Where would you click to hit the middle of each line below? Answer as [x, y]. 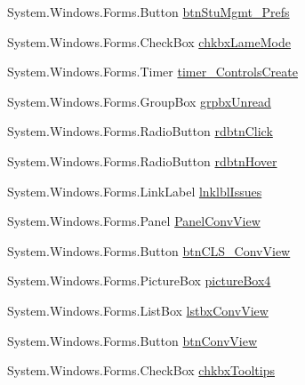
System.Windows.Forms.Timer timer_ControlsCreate [152, 72]
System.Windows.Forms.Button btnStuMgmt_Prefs [148, 12]
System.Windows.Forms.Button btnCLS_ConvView [149, 250]
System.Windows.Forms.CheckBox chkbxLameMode [149, 41]
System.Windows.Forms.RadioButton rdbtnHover [142, 160]
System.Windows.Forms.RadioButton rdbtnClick [140, 131]
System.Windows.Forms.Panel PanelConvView [134, 221]
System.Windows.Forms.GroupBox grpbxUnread [139, 101]
